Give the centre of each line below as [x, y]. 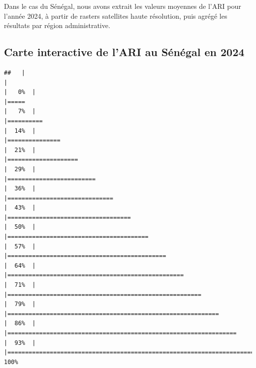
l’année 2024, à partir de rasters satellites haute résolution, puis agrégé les [116, 15]
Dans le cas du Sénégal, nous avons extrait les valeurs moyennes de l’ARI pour [123, 6]
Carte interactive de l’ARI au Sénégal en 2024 [124, 52]
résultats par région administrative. [57, 25]
